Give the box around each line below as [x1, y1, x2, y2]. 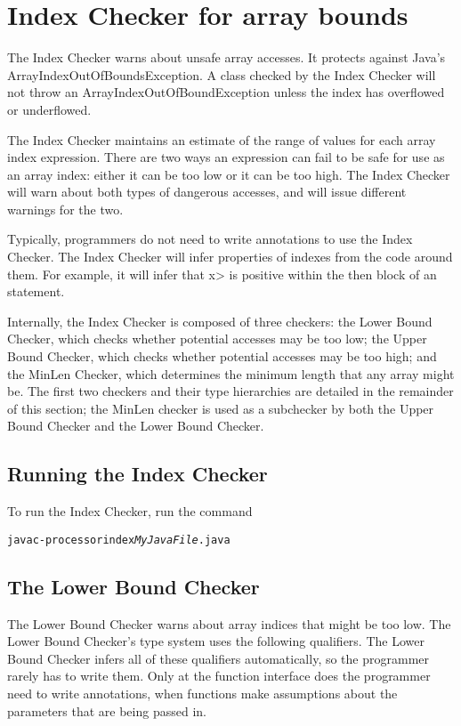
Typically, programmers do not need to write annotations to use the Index [7, 230, 413, 248]
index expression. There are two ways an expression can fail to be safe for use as [7, 148, 445, 166]
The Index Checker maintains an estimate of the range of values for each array [7, 130, 436, 149]
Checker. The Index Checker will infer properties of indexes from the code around [7, 247, 453, 266]
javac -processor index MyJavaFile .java [7, 533, 230, 546]
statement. [7, 282, 65, 301]
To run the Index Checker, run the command [7, 502, 253, 520]
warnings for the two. [7, 199, 124, 218]
